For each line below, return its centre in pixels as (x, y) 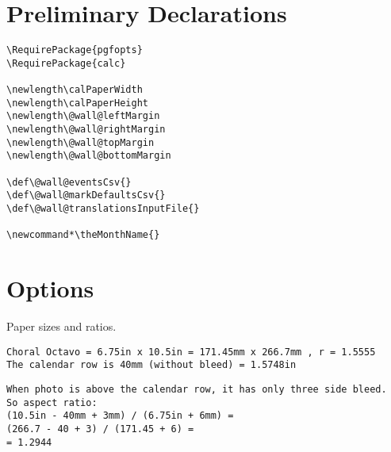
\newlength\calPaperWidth (75, 90)
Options (50, 288)
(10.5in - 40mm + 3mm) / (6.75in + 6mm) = (120, 416)
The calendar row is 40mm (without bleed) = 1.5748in (151, 365)
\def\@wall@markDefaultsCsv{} (86, 195)
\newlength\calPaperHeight (77, 103)
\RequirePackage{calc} (66, 63)
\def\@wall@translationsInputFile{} (103, 209)
